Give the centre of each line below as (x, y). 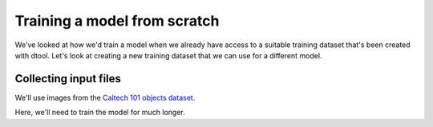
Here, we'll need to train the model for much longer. (100, 113)
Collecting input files (68, 79)
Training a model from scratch (117, 21)
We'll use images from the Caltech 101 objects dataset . (105, 97)
